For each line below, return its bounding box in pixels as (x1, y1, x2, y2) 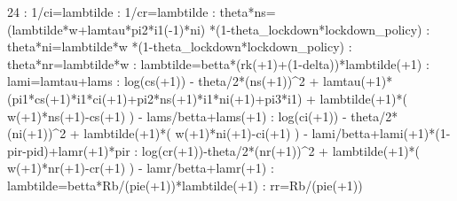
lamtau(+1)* (323, 72, 393, 90)
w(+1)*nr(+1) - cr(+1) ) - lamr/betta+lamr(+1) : (7, 158, 274, 177)
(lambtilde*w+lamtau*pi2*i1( (7, 19, 169, 38)
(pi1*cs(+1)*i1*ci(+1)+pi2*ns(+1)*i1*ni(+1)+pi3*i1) (7, 89, 303, 107)
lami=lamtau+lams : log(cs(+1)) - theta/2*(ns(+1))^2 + (7, 72, 319, 90)
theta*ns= (219, 3, 276, 20)
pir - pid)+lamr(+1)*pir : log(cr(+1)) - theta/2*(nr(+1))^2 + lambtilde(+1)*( (7, 141, 421, 159)
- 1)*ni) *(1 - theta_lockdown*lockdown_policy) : (169, 19, 430, 38)
